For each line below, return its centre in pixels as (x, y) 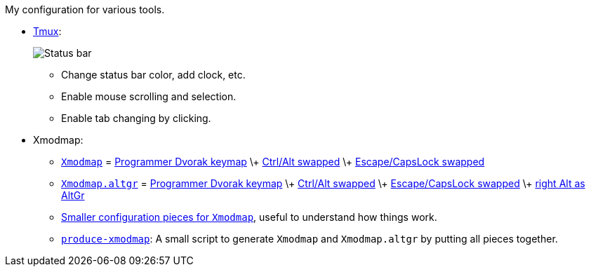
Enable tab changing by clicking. (136, 118)
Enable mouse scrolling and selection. (149, 96)
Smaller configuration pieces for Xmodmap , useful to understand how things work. (249, 217)
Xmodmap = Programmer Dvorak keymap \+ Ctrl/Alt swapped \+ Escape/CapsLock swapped (273, 162)
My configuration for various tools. (85, 9)
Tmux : (47, 31)
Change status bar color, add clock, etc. (153, 75)
